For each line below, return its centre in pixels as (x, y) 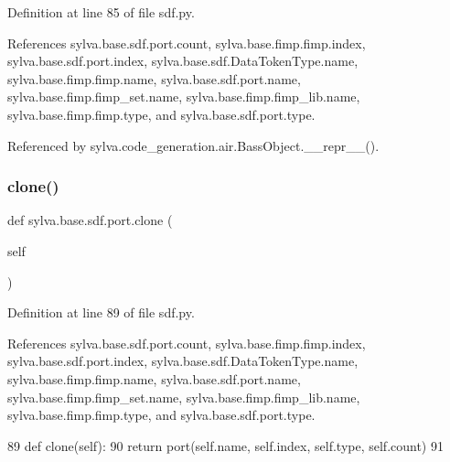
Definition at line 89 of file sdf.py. (101, 312)
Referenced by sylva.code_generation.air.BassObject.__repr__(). (193, 145)
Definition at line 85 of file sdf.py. (101, 12)
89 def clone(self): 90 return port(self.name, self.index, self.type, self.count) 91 (225, 445)
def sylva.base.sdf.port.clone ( (90, 220)
